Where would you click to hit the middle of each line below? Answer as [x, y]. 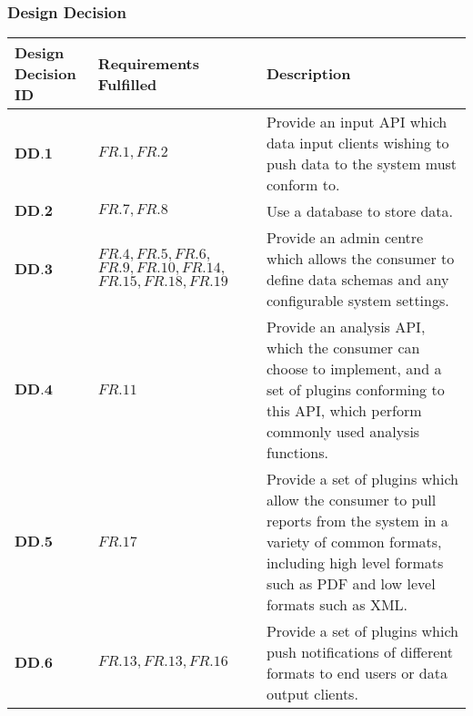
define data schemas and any [357, 280]
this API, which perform [344, 411]
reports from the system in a [357, 521]
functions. [297, 453]
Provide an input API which [357, 122]
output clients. [312, 694]
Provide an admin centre [345, 238]
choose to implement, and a [354, 369]
